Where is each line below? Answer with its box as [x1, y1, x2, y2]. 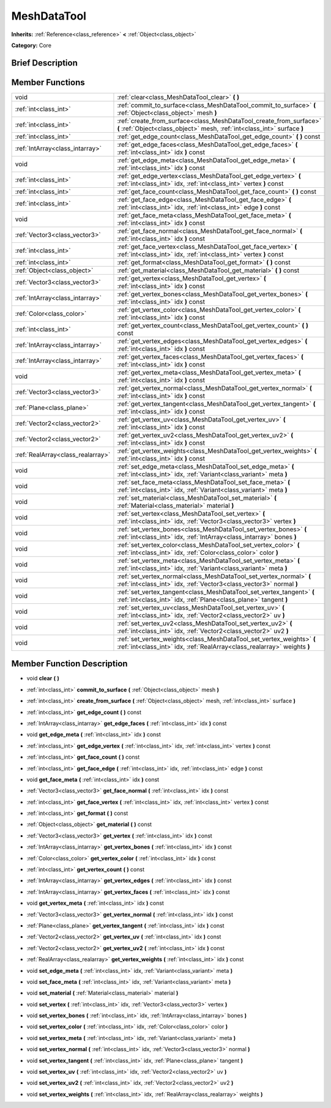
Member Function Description [11, 658, 128, 669]
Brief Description [11, 58, 78, 68]
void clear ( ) [26, 675, 59, 682]
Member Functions [11, 77, 85, 87]
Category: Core [11, 42, 52, 49]
